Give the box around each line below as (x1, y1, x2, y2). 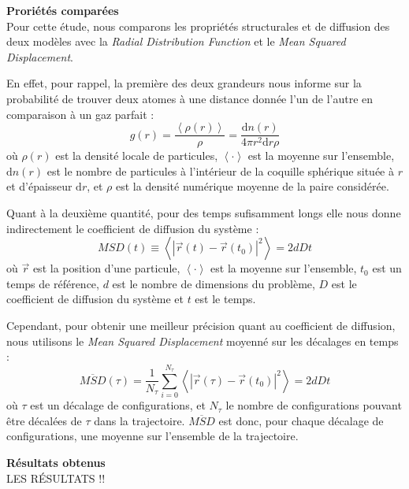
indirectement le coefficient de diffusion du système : (6, 220, 259, 236)
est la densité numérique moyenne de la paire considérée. (116, 178, 389, 194)
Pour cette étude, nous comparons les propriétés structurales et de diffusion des (6, 17, 390, 34)
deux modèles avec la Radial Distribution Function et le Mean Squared (6, 33, 346, 50)
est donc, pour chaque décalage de (218, 412, 384, 428)
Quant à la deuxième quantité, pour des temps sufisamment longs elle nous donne (6, 205, 401, 220)
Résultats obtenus (6, 454, 106, 471)
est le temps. (195, 291, 256, 307)
